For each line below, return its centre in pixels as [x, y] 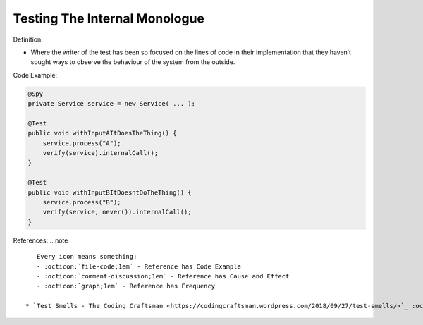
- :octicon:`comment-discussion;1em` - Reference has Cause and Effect [163, 276]
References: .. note [41, 240]
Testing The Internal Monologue [109, 18]
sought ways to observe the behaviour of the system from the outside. [133, 62]
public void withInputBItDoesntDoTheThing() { [110, 192]
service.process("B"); [82, 202]
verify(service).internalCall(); [100, 153]
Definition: [28, 39]
